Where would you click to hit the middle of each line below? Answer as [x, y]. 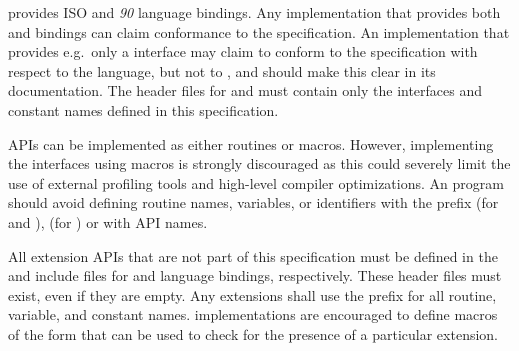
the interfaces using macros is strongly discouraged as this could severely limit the [259, 163]
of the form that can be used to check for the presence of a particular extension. [253, 333]
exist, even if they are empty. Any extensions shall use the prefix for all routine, [252, 294]
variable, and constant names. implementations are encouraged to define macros [253, 314]
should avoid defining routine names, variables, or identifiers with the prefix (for [253, 202]
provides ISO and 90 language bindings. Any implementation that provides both [254, 12]
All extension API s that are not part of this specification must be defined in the [253, 255]
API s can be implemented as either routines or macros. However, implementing [251, 143]
